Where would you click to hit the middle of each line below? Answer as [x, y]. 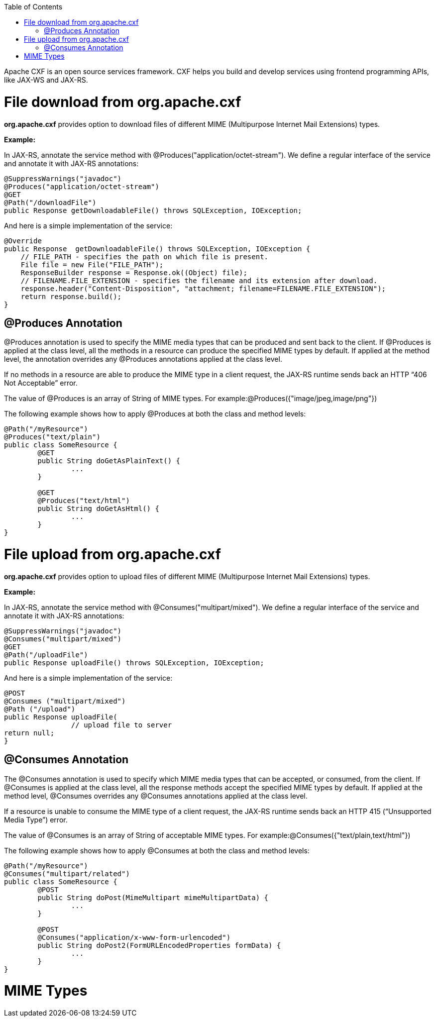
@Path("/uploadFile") [46, 655]
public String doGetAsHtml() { [98, 509]
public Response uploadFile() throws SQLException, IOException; [134, 663]
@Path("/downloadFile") [50, 202]
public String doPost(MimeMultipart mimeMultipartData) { [153, 897]
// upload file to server [121, 725]
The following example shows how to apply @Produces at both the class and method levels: [155, 414]
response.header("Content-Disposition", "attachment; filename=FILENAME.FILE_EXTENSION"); [203, 288]
